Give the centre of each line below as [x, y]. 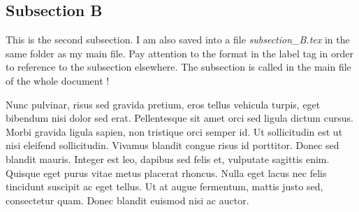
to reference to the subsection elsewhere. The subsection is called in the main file [178, 67]
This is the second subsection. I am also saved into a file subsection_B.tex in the [178, 40]
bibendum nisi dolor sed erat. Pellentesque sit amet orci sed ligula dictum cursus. [179, 118]
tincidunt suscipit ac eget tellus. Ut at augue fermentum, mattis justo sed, [164, 186]
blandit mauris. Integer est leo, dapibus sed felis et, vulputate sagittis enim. [168, 158]
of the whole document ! [58, 80]
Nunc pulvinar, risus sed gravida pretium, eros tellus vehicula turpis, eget [163, 104]
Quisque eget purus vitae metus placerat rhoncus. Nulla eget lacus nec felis [166, 172]
